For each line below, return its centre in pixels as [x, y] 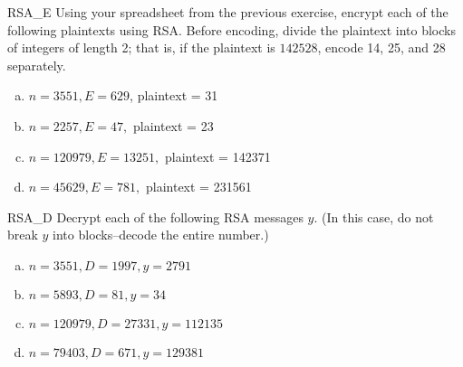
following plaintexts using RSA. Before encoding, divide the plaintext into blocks [231, 29]
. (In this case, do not [374, 216]
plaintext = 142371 [217, 156]
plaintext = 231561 [198, 187]
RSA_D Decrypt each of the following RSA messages [155, 216]
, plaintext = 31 [174, 95]
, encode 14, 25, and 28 [381, 47]
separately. [37, 65]
